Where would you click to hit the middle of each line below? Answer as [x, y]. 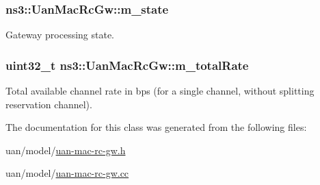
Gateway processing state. [60, 35]
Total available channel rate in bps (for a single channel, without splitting [160, 91]
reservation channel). [49, 104]
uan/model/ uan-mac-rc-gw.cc [67, 173]
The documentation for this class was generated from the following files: [156, 127]
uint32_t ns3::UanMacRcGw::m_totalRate [127, 65]
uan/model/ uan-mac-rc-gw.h [66, 150]
